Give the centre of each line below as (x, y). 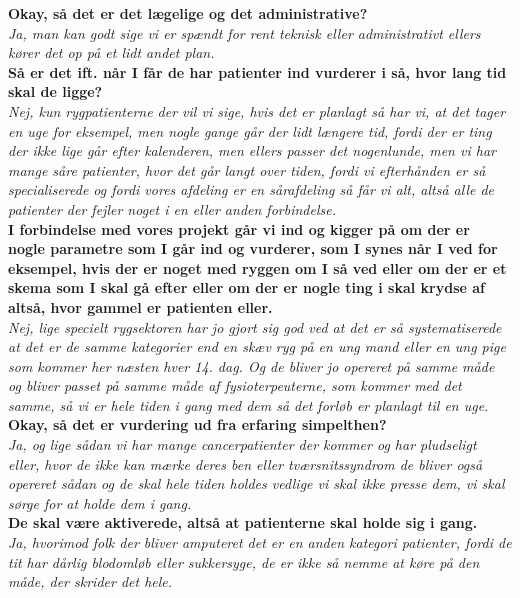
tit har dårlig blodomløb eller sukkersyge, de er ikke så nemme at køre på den (244, 561)
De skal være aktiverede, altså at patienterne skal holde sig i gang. (243, 522)
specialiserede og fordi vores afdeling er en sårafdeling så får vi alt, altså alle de (251, 189)
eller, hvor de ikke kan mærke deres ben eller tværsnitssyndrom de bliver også (245, 463)
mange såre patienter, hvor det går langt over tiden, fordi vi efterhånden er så (247, 169)
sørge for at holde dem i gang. (100, 502)
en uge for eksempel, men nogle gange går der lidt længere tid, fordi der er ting (250, 130)
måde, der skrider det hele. (90, 581)
